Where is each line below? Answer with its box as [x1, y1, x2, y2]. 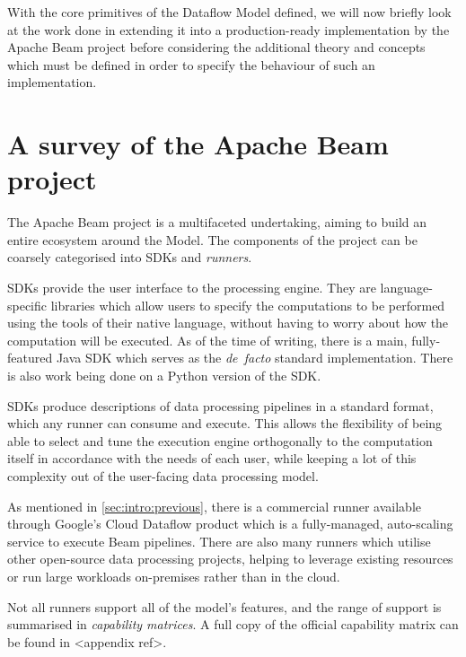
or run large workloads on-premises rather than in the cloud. [7, 566, 340, 585]
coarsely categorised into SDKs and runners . [7, 248, 252, 267]
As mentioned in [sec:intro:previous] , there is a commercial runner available [7, 496, 421, 515]
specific [7, 295, 48, 314]
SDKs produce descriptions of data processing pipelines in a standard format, [7, 396, 434, 415]
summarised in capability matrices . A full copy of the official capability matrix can [7, 615, 459, 634]
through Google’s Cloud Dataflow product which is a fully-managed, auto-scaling [7, 514, 453, 533]
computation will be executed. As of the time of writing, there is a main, [7, 330, 408, 349]
